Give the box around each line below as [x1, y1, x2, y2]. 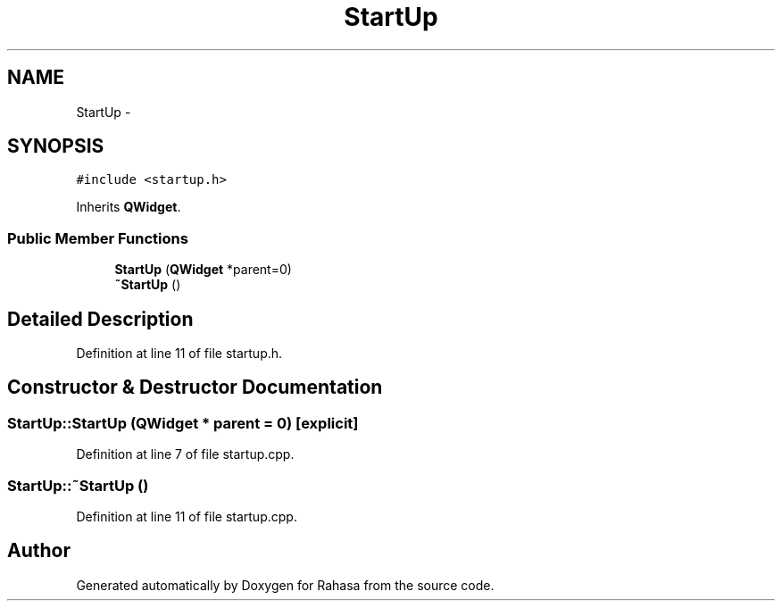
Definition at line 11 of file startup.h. [76, 346, 283, 362]
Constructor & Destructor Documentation [7, 376, 383, 399]
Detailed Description [7, 307, 194, 330]
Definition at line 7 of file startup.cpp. [76, 446, 295, 462]
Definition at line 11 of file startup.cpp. [76, 509, 297, 524]
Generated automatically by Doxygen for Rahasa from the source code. [76, 577, 495, 593]
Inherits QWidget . [76, 199, 181, 215]
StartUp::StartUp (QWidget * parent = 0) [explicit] [7, 413, 359, 432]
